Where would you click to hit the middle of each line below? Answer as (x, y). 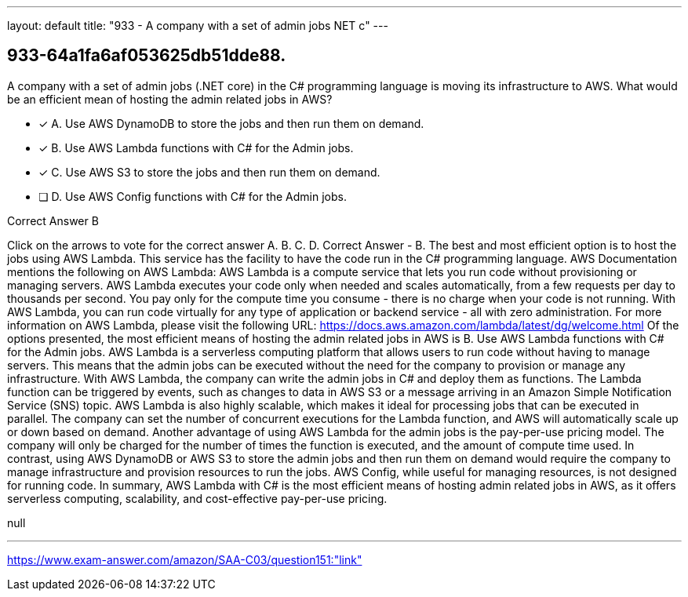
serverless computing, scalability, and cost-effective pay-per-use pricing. (197, 498)
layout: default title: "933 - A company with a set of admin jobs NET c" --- (198, 25)
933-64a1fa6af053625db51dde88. (147, 56)
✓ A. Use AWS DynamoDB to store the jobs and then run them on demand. (231, 123)
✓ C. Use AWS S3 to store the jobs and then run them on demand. (209, 172)
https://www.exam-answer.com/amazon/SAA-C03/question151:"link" (185, 559)
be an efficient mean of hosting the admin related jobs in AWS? (170, 99)
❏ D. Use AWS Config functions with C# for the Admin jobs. (193, 196)
